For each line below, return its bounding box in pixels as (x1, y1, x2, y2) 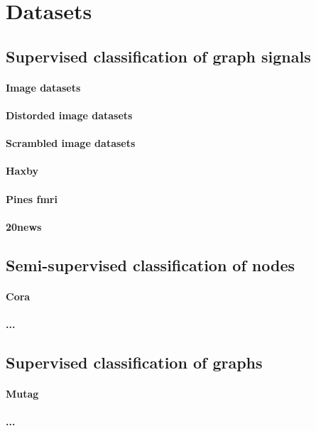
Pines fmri (6, 191, 58, 206)
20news (6, 219, 42, 234)
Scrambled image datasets (6, 136, 136, 151)
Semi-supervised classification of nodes (6, 253, 295, 275)
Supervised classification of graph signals (6, 45, 311, 67)
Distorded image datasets (6, 107, 133, 122)
